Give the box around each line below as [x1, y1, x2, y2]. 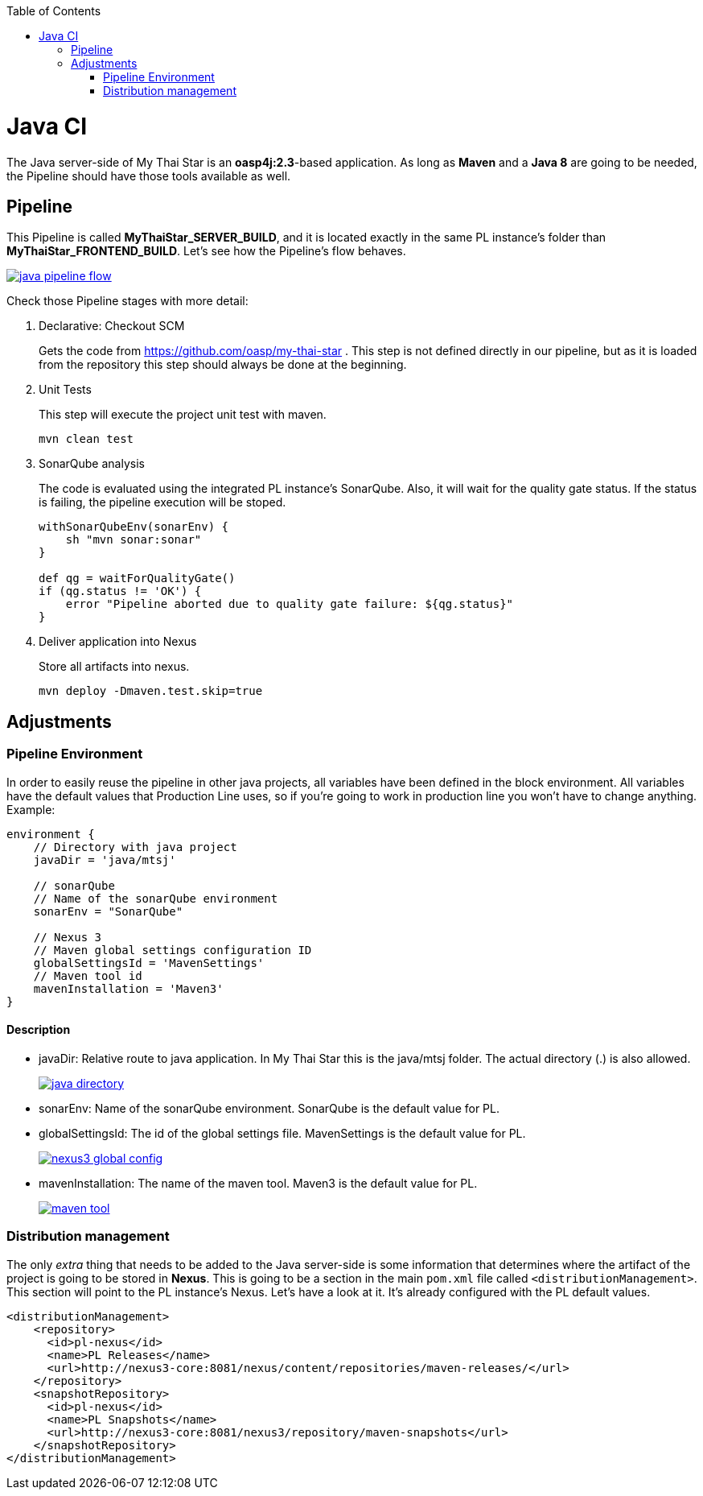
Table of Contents [6, 4, 101, 18]
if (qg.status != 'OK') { [39, 585, 202, 598]
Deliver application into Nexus [39, 634, 197, 649]
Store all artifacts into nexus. [39, 659, 190, 674]
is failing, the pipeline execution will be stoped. [39, 495, 286, 510]
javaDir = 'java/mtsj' [33, 853, 176, 866]
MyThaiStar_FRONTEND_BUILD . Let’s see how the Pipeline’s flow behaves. [6, 244, 406, 258]
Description [6, 1023, 71, 1037]
